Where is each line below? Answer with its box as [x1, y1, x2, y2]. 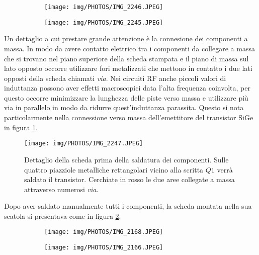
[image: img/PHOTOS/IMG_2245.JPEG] [44, 19, 163, 26]
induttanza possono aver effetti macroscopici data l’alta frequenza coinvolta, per [4, 82, 250, 93]
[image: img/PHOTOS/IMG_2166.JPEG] [44, 244, 163, 251]
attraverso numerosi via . [24, 184, 99, 194]
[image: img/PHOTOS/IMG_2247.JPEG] [24, 140, 143, 147]
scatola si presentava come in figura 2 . [4, 210, 121, 221]
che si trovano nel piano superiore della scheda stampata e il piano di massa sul [4, 53, 249, 63]
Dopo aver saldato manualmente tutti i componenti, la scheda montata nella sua [4, 201, 252, 211]
